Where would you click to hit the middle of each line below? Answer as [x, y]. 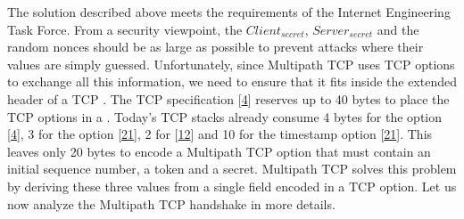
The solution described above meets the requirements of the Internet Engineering [229, 12]
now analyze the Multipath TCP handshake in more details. [171, 203]
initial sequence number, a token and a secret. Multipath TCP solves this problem [232, 169]
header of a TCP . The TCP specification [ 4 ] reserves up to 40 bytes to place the [228, 98]
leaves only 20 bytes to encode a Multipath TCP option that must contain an [219, 151]
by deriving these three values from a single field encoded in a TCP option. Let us [232, 186]
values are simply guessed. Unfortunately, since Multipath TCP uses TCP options [231, 64]
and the [398, 29]
